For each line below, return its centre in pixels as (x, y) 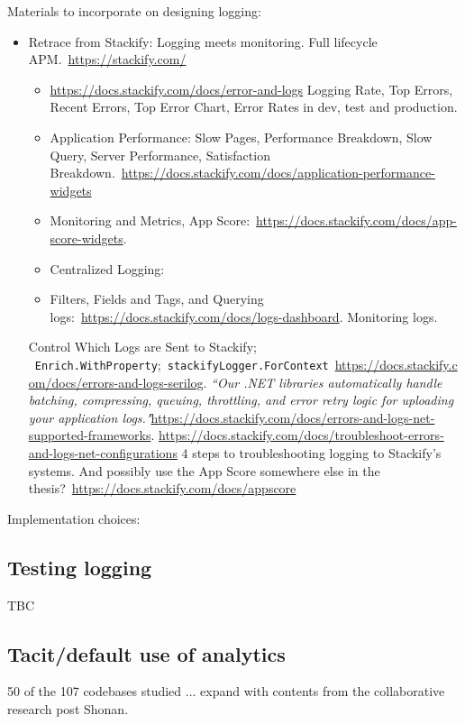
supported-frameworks (90, 435)
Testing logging (80, 567)
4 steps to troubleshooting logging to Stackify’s (311, 452)
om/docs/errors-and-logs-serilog (116, 382)
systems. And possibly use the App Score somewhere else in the (204, 470)
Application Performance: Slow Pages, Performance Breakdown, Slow (241, 137)
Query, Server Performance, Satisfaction (160, 155)
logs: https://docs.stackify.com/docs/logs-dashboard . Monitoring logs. (244, 316)
